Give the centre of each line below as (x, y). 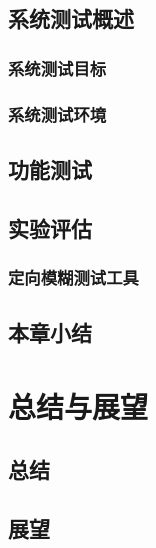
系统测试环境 (57, 113)
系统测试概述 (71, 18)
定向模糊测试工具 (73, 276)
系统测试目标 (57, 67)
